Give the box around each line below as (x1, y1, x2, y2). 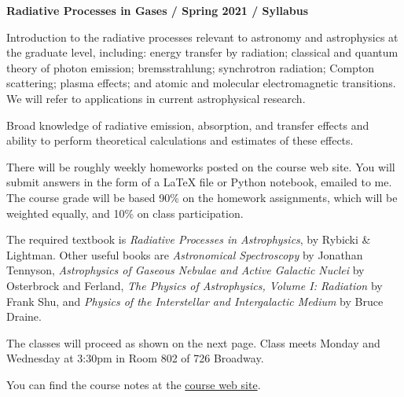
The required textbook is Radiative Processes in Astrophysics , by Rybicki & (6, 231, 371, 248)
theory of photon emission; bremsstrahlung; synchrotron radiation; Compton (6, 59, 375, 75)
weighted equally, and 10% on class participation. (6, 204, 244, 221)
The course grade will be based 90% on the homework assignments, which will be (6, 189, 398, 205)
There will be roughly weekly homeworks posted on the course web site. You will (6, 158, 395, 175)
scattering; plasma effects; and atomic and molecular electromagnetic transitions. (6, 75, 396, 91)
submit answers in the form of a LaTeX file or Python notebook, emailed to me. (6, 174, 392, 190)
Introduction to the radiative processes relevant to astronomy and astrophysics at (6, 28, 398, 45)
